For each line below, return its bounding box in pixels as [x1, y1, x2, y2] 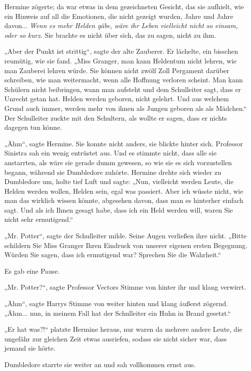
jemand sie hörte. [4, 343, 56, 353]
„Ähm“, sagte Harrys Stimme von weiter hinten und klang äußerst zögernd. [4, 298, 228, 309]
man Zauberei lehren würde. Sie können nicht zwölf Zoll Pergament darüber [4, 65, 229, 75]
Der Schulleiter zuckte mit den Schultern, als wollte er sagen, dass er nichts [4, 112, 227, 123]
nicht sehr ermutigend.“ [4, 214, 74, 224]
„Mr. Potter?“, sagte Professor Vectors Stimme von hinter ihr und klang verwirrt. [4, 282, 246, 292]
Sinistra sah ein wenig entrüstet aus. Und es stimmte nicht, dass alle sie [4, 148, 217, 158]
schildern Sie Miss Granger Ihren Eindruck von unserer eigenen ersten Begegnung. [4, 240, 248, 250]
